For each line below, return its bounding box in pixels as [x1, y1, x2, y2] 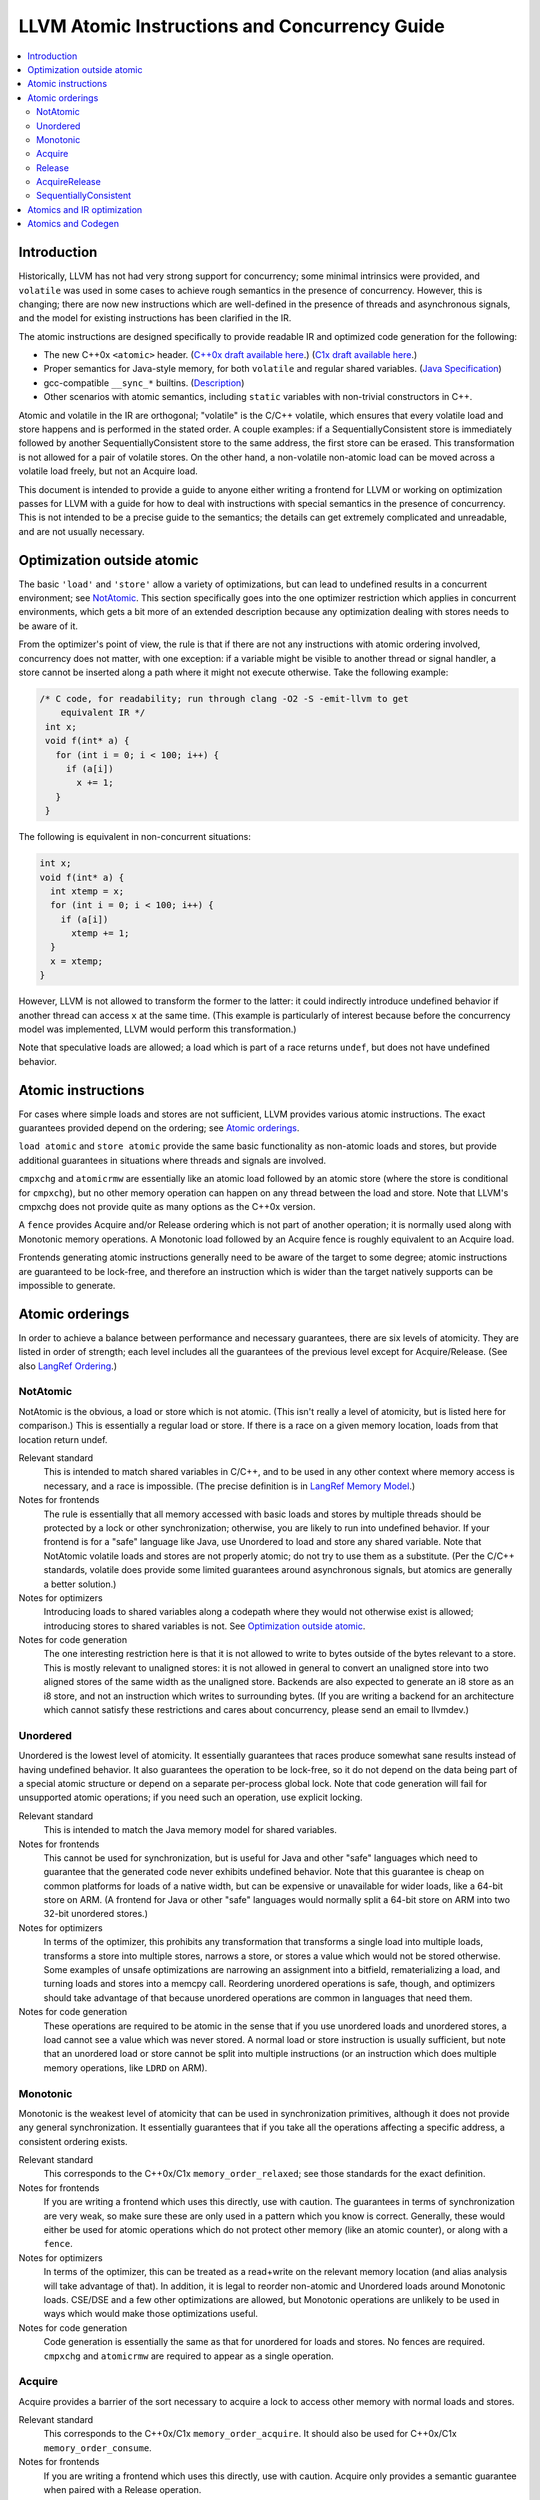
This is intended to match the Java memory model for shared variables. [43, 1824, 337, 1836]
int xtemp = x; [50, 885, 125, 897]
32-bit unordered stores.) [43, 1908, 149, 1920]
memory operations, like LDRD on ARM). [43, 2061, 208, 2074]
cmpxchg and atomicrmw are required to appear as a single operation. [43, 2350, 334, 2362]
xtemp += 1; [71, 928, 130, 939]
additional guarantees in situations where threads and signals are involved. [18, 1154, 327, 1166]
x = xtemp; [50, 955, 104, 967]
